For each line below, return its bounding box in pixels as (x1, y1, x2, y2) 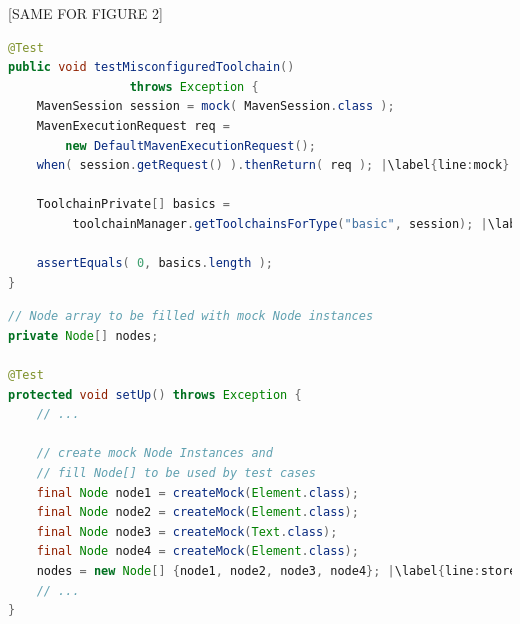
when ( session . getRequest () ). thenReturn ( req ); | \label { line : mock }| (36, 158, 517, 173)
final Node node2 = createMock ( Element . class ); (36, 505, 359, 520)
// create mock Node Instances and (36, 446, 273, 461)
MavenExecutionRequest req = (36, 118, 230, 133)
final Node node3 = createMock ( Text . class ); (36, 524, 338, 539)
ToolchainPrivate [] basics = (36, 197, 230, 212)
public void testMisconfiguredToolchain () (8, 60, 295, 75)
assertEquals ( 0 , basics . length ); (36, 256, 273, 271)
